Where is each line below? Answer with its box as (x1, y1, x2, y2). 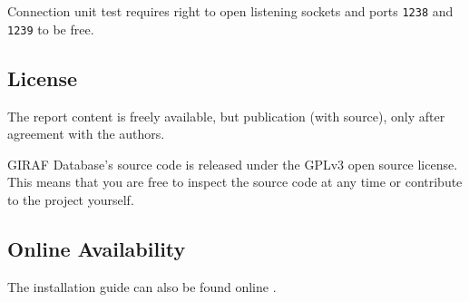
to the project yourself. (7, 190, 134, 209)
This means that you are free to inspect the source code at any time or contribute (7, 172, 463, 191)
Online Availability (7, 234, 186, 262)
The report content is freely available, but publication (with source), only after (7, 106, 445, 125)
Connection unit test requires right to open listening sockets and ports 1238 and (7, 2, 454, 20)
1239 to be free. (7, 19, 94, 38)
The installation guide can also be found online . (7, 277, 277, 296)
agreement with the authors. (7, 124, 165, 143)
